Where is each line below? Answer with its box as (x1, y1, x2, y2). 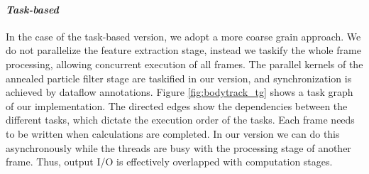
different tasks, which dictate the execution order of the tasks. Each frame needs (6, 112, 355, 127)
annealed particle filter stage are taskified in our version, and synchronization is (6, 70, 352, 85)
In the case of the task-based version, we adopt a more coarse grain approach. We (6, 28, 361, 43)
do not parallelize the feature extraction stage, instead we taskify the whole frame (6, 43, 361, 58)
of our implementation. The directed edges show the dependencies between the (6, 98, 348, 113)
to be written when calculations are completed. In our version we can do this (6, 126, 340, 141)
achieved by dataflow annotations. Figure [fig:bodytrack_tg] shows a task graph (6, 85, 353, 99)
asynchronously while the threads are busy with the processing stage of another (6, 140, 351, 155)
